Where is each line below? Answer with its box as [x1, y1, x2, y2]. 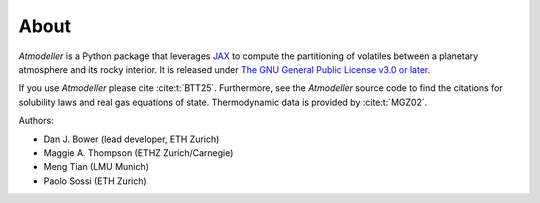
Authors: [18, 115, 54, 127]
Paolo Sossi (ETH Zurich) [43, 175, 147, 187]
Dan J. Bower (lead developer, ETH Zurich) [43, 133, 220, 145]
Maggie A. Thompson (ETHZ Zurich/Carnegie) [43, 146, 234, 159]
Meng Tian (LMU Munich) [43, 161, 150, 173]
